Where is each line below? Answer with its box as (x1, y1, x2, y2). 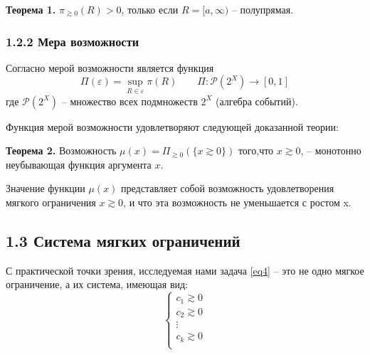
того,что (238, 143, 274, 158)
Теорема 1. (6, 2, 56, 16)
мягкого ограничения (6, 195, 96, 209)
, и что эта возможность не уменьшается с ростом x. (123, 195, 351, 209)
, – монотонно (300, 143, 361, 158)
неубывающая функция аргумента (6, 157, 152, 171)
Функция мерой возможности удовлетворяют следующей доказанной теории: (6, 119, 339, 134)
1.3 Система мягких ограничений (6, 229, 240, 251)
